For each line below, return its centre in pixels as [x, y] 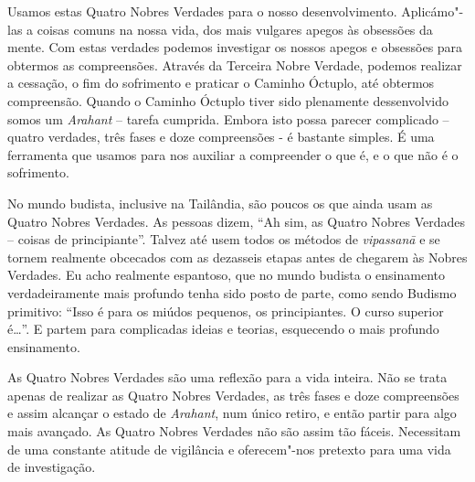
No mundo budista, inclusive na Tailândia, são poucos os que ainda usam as [220, 203]
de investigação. [52, 467]
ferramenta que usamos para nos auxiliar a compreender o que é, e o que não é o [233, 154]
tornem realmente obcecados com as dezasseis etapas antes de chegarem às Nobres [237, 257]
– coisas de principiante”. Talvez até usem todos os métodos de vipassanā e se [224, 239]
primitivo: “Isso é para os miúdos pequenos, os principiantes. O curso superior [226, 311]
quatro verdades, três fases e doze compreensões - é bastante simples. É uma [221, 137]
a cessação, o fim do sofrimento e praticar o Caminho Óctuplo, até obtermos [221, 83]
